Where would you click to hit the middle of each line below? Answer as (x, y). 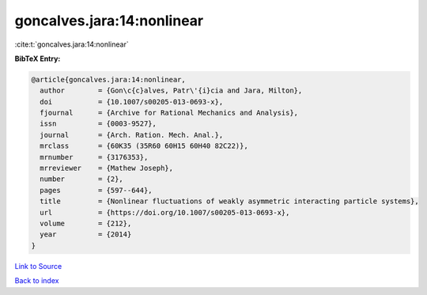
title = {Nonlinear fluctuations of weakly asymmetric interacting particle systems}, (229, 201)
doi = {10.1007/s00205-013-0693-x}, (132, 102)
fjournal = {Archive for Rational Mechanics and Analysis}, (169, 113)
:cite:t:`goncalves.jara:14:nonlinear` (72, 44)
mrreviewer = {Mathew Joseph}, (107, 168)
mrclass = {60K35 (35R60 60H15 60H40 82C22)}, (144, 146)
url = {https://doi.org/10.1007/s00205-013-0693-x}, (165, 212)
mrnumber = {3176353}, (94, 157)
